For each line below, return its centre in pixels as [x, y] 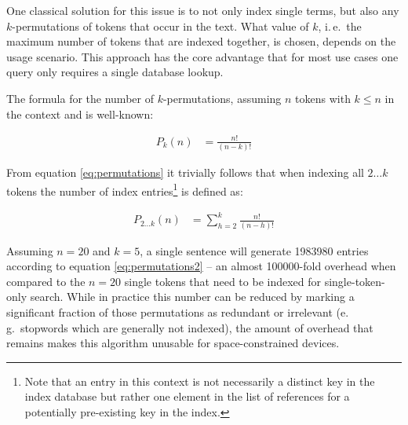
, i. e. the [340, 26]
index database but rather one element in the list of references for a [187, 396]
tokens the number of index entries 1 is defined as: [125, 189]
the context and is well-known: [80, 114]
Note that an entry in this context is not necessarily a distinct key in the [200, 381]
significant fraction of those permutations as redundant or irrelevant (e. [178, 312]
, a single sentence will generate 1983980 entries [254, 250]
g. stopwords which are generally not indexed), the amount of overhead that [190, 327]
